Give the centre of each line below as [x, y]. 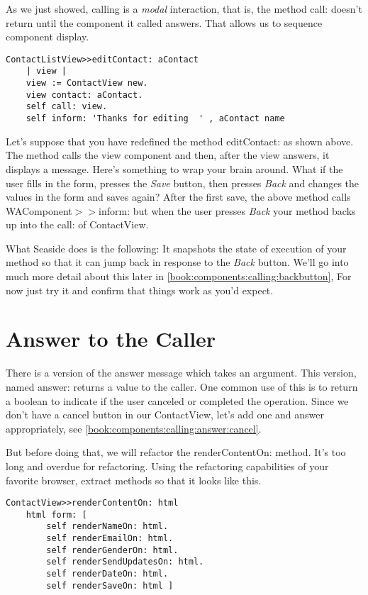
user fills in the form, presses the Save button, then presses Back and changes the [183, 183]
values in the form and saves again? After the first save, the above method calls [178, 197]
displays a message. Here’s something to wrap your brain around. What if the [174, 168]
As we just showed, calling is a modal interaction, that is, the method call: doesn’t [184, 9]
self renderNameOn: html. [107, 527]
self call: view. [67, 107]
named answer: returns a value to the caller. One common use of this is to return [182, 386]
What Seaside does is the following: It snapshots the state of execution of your [176, 248]
